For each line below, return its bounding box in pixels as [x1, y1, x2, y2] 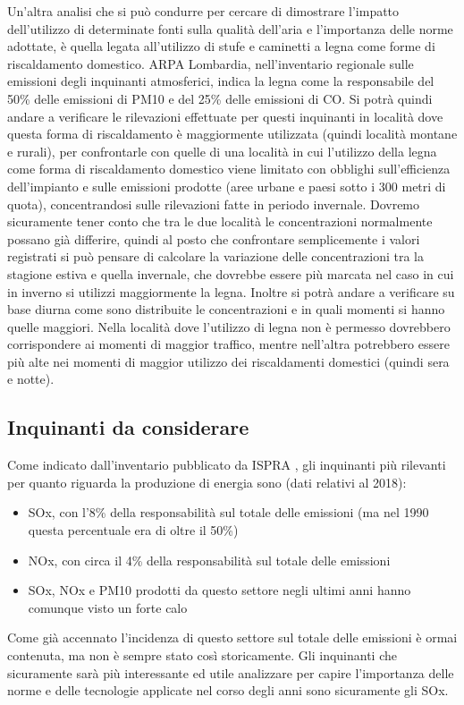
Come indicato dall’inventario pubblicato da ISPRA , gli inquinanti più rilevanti [7, 455, 446, 474]
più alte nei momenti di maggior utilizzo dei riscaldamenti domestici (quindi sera [7, 352, 450, 370]
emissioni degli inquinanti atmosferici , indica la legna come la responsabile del [7, 72, 434, 90]
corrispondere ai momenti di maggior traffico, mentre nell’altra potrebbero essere [7, 335, 450, 353]
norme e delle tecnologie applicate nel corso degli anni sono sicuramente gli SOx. [7, 681, 449, 700]
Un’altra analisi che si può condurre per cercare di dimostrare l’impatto [7, 2, 400, 20]
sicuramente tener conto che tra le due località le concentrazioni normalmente [7, 212, 433, 231]
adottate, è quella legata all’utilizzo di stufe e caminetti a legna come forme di [7, 37, 435, 55]
